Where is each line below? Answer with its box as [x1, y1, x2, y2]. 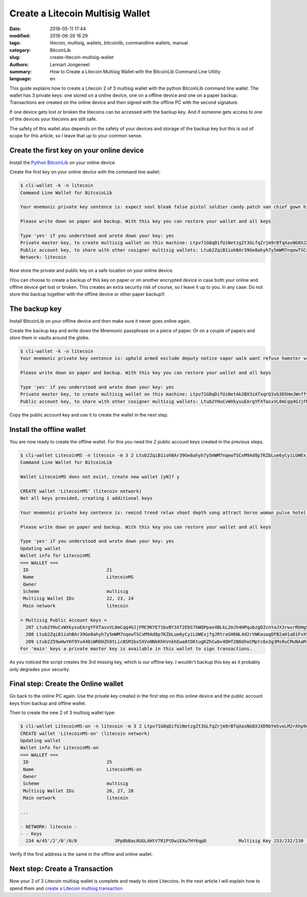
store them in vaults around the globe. [9, 335, 90, 341]
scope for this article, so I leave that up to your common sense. [9, 133, 143, 139]
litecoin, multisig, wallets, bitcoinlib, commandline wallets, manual [50, 40, 188, 46]
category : [9, 47, 31, 53]
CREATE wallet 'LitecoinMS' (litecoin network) [20, 488, 142, 494]
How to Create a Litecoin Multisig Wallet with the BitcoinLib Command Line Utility [50, 68, 221, 74]
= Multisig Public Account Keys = [20, 617, 107, 623]
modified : [9, 32, 31, 38]
